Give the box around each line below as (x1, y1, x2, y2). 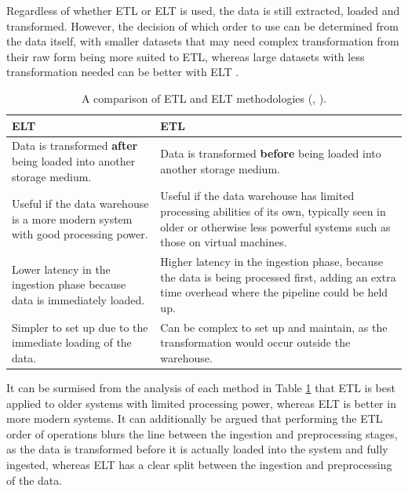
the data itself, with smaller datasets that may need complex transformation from (6, 33, 399, 49)
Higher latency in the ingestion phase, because (160, 253, 384, 270)
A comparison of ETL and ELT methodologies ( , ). (81, 89, 327, 106)
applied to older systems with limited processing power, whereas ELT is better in (6, 395, 396, 411)
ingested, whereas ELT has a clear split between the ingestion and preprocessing (6, 456, 392, 472)
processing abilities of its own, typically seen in (160, 203, 386, 220)
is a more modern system (12, 210, 133, 227)
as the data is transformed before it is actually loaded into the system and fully (6, 441, 388, 457)
